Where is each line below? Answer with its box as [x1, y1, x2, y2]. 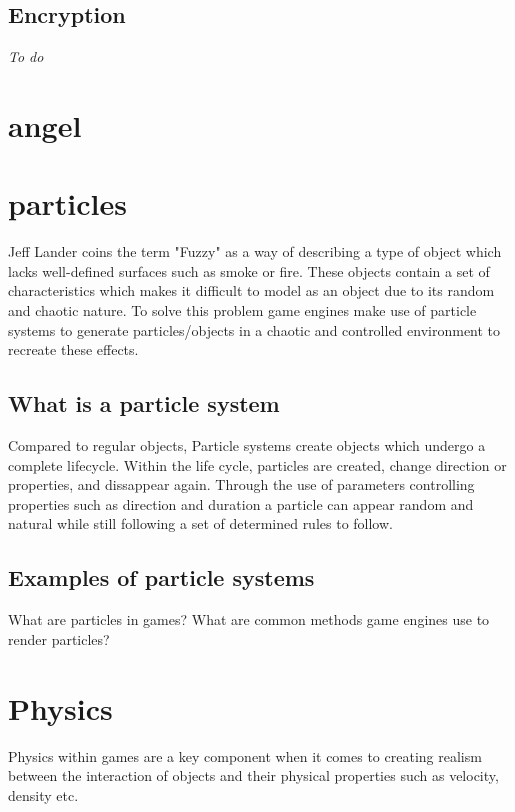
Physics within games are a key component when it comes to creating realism [8, 745, 482, 766]
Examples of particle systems [8, 562, 315, 593]
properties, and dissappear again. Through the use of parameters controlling [8, 474, 475, 495]
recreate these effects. [8, 339, 139, 360]
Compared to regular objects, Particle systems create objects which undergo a [8, 435, 486, 456]
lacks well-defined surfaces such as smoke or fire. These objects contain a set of [8, 260, 490, 281]
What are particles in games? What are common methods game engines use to [8, 609, 490, 630]
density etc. [8, 784, 79, 805]
